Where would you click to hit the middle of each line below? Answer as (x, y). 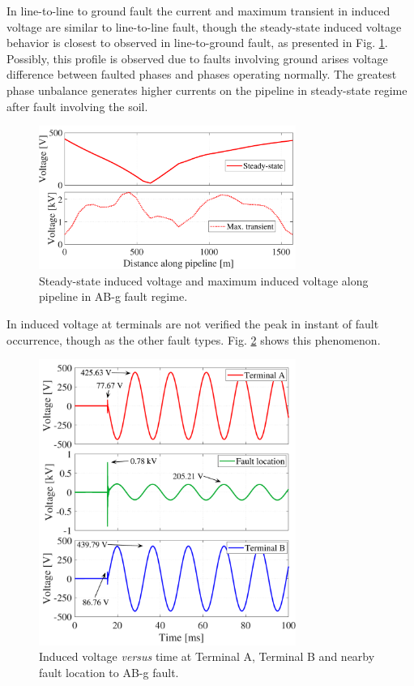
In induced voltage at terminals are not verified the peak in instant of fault (193, 323)
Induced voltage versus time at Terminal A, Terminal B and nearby (207, 656)
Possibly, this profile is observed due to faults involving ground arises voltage (197, 58)
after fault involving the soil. (77, 106)
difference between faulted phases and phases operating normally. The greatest (202, 74)
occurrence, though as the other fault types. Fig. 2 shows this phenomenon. (194, 339)
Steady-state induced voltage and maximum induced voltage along (204, 280)
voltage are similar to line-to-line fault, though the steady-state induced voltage (204, 26)
